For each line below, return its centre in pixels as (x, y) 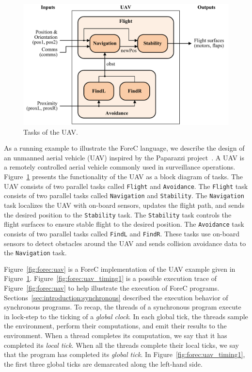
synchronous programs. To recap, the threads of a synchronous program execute (123, 307)
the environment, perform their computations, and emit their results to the (115, 326)
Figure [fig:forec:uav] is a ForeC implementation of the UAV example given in (120, 269)
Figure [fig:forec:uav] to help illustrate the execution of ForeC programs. (112, 287)
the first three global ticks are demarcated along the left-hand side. (103, 364)
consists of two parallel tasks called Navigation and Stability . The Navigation (124, 195)
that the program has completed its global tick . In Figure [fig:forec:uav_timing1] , (125, 354)
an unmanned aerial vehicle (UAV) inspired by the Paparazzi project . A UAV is (124, 157)
